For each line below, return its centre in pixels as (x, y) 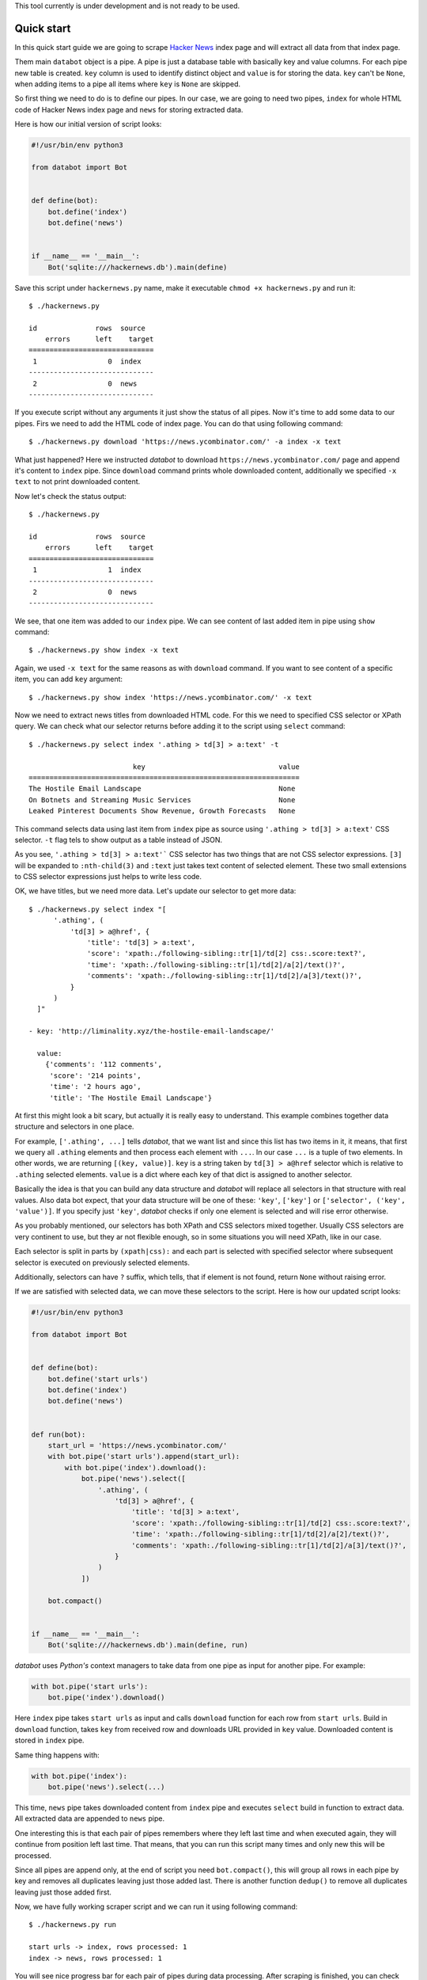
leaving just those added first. (63, 1892)
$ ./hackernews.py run (73, 1925)
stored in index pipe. (49, 1740)
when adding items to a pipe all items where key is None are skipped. (128, 84)
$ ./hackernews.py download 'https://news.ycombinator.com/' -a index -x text (185, 442)
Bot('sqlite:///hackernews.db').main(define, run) (148, 1645)
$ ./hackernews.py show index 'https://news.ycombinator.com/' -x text (170, 697)
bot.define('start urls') (98, 1379)
